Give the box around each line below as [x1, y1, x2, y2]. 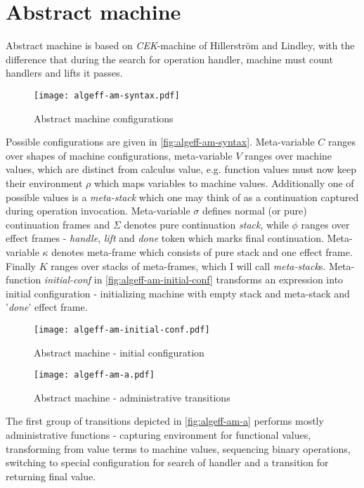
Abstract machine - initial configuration [34, 345, 204, 359]
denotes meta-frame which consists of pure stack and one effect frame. [51, 244, 353, 259]
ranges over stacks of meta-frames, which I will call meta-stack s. [51, 258, 326, 273]
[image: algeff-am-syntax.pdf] [34, 90, 180, 101]
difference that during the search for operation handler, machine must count [6, 51, 333, 66]
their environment [6, 175, 83, 190]
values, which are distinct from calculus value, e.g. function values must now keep [6, 162, 356, 176]
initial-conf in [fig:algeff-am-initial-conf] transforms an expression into [44, 272, 344, 287]
